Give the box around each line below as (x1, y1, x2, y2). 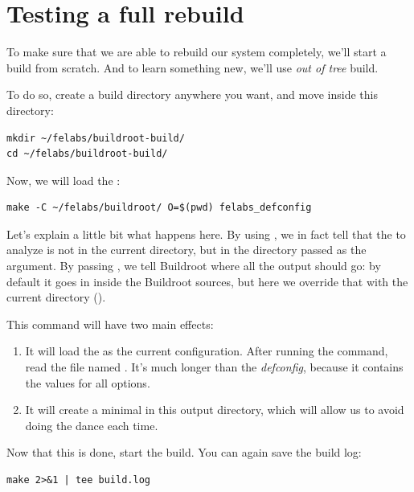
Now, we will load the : (6, 171, 121, 188)
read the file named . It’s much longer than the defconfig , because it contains (25, 359, 404, 375)
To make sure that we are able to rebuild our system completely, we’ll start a (6, 43, 387, 60)
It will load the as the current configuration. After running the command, (25, 342, 388, 359)
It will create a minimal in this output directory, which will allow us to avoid (25, 401, 404, 418)
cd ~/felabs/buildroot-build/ (6, 148, 168, 160)
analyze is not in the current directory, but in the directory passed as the (6, 241, 367, 258)
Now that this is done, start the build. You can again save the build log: (6, 444, 362, 461)
